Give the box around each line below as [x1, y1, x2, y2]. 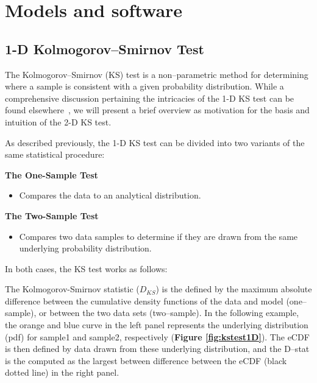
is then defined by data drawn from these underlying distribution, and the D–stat [5, 342, 310, 355]
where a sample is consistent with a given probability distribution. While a [5, 80, 284, 93]
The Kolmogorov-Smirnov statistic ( [5, 283, 140, 295]
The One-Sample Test [5, 168, 98, 181]
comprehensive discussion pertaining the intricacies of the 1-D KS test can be [5, 91, 294, 104]
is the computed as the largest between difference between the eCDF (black [5, 354, 287, 367]
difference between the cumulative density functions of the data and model [5, 294, 283, 307]
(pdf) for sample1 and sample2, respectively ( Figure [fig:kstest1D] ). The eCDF [5, 330, 310, 343]
